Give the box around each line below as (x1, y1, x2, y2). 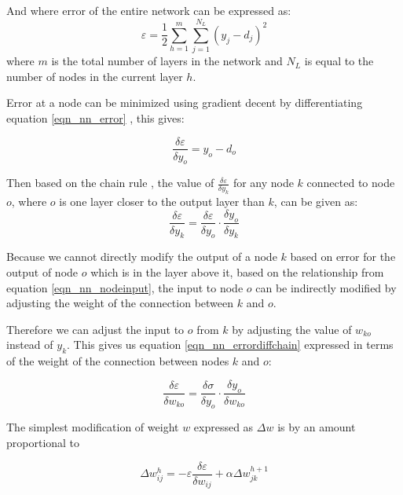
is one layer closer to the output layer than (59, 193, 265, 210)
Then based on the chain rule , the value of (6, 174, 214, 191)
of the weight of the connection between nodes (6, 353, 229, 369)
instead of (6, 336, 53, 353)
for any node (233, 174, 294, 191)
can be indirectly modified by (255, 279, 397, 295)
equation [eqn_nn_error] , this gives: (6, 109, 185, 126)
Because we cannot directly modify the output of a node (6, 248, 277, 265)
